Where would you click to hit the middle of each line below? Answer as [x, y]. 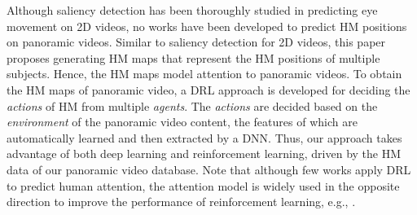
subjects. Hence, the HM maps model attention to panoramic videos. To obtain [204, 74]
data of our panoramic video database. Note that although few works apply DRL [209, 169]
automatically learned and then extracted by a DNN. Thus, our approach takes [204, 137]
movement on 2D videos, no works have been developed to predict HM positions [207, 26]
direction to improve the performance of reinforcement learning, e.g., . [181, 202]
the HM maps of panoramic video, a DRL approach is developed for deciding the [208, 89]
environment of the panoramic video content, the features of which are [182, 122]
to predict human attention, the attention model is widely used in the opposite [203, 185]
